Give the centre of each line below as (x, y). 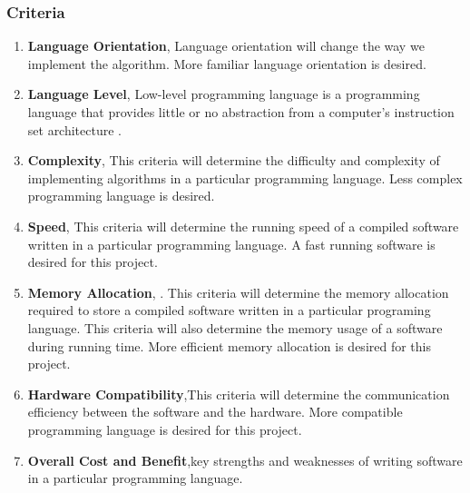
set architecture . (75, 129)
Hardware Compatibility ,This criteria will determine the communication (239, 394)
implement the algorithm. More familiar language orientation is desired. (227, 63)
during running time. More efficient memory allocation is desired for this (230, 345)
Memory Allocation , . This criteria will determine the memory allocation (238, 292)
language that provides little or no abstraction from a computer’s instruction (241, 112)
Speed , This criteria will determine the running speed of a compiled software (243, 226)
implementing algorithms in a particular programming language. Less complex (245, 177)
